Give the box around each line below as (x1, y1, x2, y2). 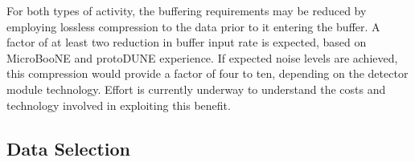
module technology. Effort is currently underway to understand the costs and (6, 80, 386, 97)
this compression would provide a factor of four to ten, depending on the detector (6, 65, 409, 82)
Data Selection (6, 136, 130, 160)
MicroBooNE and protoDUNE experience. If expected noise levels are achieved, (6, 49, 398, 66)
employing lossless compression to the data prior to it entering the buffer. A (6, 18, 380, 34)
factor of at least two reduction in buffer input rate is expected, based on (6, 34, 367, 51)
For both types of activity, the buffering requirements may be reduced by (6, 2, 367, 18)
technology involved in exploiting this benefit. (6, 96, 231, 113)
